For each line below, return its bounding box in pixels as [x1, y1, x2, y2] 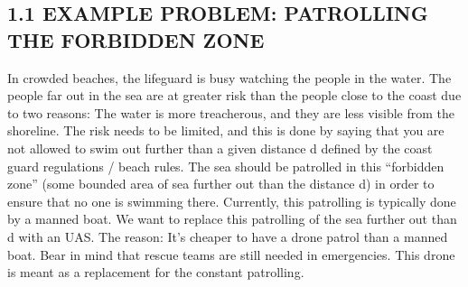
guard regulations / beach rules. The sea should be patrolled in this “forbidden [7, 156, 445, 175]
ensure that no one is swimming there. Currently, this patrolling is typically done [7, 191, 456, 210]
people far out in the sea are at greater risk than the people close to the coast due [7, 86, 462, 105]
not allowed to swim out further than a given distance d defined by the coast [7, 138, 433, 157]
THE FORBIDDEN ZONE [7, 25, 265, 53]
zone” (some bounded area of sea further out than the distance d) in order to [7, 174, 435, 193]
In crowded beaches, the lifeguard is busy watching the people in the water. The [7, 68, 452, 87]
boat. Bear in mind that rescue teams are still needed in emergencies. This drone [7, 245, 455, 264]
